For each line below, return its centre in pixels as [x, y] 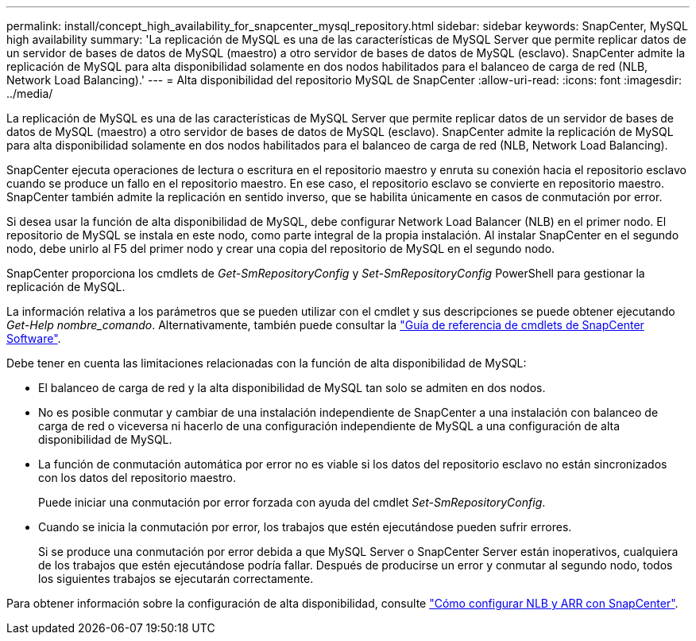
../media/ [30, 93]
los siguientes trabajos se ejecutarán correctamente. [176, 579]
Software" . [34, 338]
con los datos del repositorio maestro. [137, 478]
